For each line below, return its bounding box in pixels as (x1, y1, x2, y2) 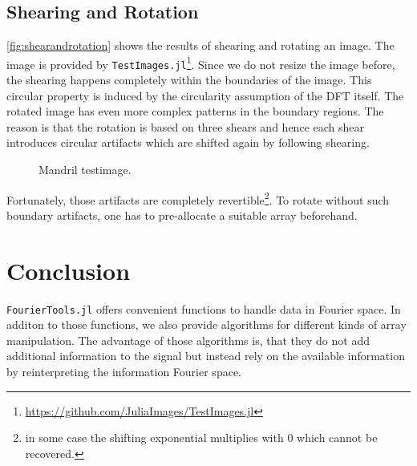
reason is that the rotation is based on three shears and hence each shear (6, 118, 364, 135)
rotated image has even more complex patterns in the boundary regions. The (6, 103, 384, 120)
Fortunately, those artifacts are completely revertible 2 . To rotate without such (6, 188, 390, 208)
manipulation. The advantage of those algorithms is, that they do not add (6, 331, 370, 348)
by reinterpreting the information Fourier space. (6, 363, 241, 380)
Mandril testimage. (38, 161, 132, 178)
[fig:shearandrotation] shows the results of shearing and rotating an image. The (6, 37, 395, 54)
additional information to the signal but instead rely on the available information (6, 347, 405, 364)
